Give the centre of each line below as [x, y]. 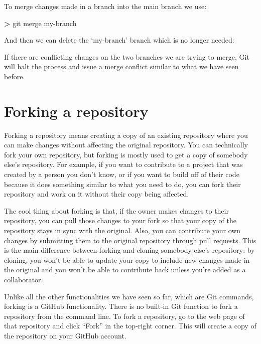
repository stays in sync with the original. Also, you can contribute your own [122, 230]
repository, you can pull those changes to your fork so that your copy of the [120, 220]
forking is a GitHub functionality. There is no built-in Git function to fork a [121, 306]
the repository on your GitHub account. [65, 335]
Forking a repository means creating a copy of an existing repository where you [126, 135]
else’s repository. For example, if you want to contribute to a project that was [123, 164]
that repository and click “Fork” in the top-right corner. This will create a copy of [130, 326]
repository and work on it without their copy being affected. [97, 194]
